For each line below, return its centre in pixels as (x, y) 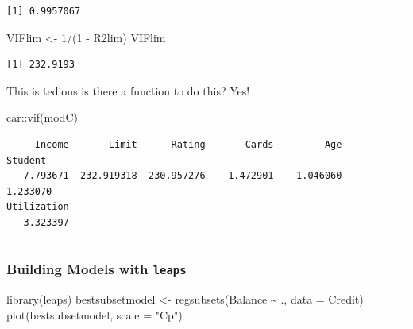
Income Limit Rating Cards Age (188, 144)
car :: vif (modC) (42, 117)
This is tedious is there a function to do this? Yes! (128, 90)
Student (27, 160)
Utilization (38, 207)
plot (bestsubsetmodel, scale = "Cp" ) (95, 314)
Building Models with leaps (96, 269)
